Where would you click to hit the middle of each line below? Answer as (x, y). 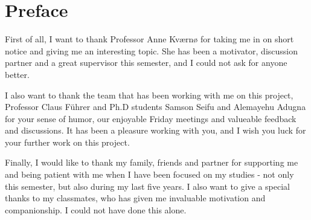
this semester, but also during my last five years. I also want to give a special (147, 186)
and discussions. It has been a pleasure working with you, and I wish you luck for (155, 130)
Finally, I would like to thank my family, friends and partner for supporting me (152, 162)
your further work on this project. (67, 142)
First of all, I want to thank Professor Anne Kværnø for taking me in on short (149, 39)
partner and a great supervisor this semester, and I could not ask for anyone (146, 63)
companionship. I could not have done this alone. (96, 209)
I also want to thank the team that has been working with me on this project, (149, 95)
